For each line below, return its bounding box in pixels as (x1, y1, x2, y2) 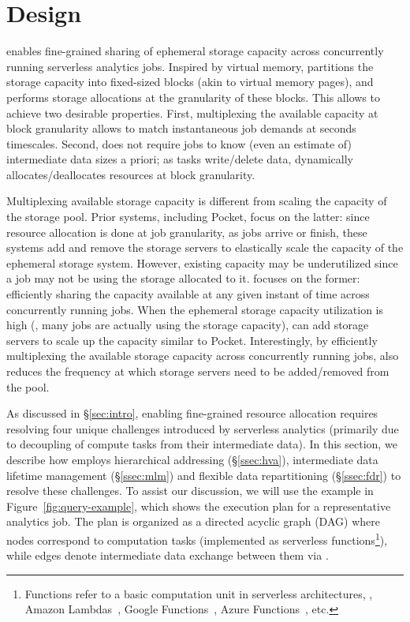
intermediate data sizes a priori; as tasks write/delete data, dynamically (6, 151, 353, 167)
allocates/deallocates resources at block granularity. (6, 166, 255, 182)
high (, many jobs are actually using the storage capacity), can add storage (6, 317, 369, 333)
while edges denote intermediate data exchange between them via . (6, 547, 329, 564)
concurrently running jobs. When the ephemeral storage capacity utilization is (6, 301, 384, 317)
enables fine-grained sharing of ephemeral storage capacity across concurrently (6, 43, 384, 59)
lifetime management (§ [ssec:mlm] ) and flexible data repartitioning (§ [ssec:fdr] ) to (6, 466, 401, 483)
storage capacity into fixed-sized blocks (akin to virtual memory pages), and (6, 73, 374, 90)
